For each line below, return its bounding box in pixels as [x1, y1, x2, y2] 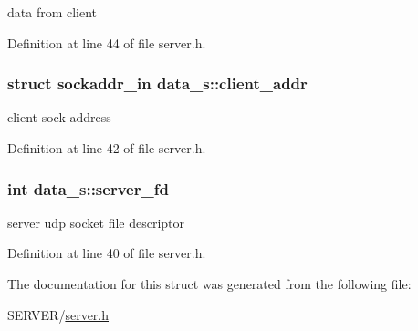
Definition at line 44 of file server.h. [7, 33, 206, 52]
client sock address [7, 108, 111, 127]
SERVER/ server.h [7, 305, 110, 324]
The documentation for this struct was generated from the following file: [7, 274, 412, 293]
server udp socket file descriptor [7, 212, 185, 232]
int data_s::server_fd [7, 177, 169, 200]
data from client [7, 3, 98, 21]
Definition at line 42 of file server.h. [7, 139, 206, 157]
